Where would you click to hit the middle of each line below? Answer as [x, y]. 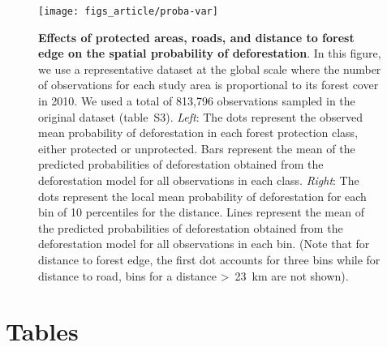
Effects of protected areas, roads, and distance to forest [196, 37]
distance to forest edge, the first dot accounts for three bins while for [209, 259]
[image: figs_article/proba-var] [128, 11]
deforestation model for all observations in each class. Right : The [199, 180]
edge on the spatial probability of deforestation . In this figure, [210, 53]
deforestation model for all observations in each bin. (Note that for [204, 244]
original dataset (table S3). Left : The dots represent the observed [200, 116]
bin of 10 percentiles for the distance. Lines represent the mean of [201, 212]
